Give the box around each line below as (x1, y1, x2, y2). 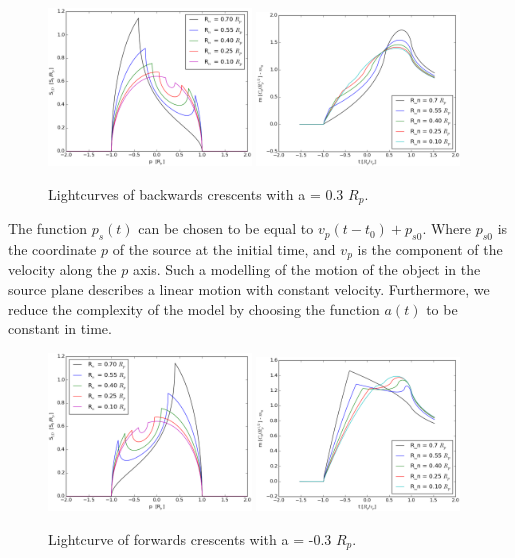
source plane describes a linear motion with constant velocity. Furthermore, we (8, 279, 490, 300)
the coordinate (8, 239, 97, 260)
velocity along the (8, 259, 117, 280)
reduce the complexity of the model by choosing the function (8, 298, 380, 319)
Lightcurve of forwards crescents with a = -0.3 (48, 528, 332, 549)
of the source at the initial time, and (112, 239, 336, 260)
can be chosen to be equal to (138, 218, 314, 239)
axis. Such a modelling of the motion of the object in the (132, 259, 481, 280)
